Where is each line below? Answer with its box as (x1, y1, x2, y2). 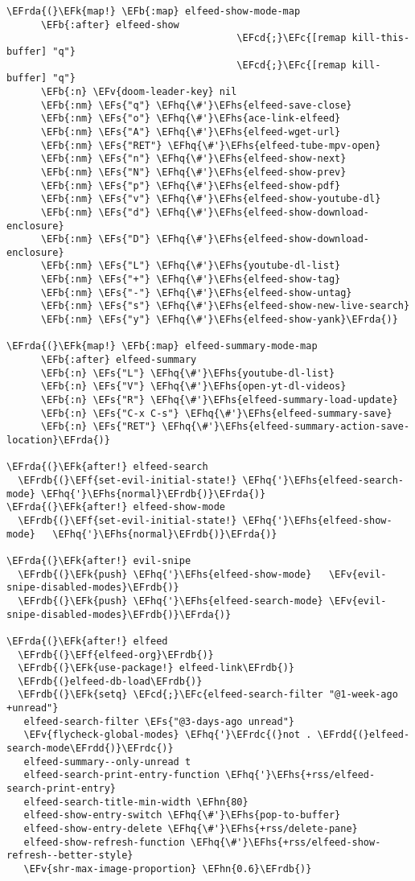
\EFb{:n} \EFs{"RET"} (40, 421, 157, 433)
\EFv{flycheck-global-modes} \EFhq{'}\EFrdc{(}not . (23, 729, 312, 741)
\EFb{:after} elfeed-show (40, 19, 179, 31)
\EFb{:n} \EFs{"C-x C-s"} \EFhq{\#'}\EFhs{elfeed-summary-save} (40, 407, 392, 419)
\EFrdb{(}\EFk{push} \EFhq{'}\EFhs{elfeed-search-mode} (18, 595, 323, 607)
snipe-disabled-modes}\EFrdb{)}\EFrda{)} (6, 608, 232, 620)
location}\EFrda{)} (6, 434, 110, 446)
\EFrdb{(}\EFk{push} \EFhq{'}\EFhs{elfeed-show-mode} (18, 568, 312, 580)
